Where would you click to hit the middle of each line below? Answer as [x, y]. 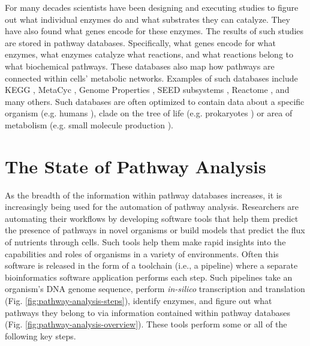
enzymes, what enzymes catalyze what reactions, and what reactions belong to [149, 54]
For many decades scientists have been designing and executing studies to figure [152, 7]
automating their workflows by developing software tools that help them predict [152, 218]
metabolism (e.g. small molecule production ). [89, 124]
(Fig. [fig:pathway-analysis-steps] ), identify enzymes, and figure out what [139, 300]
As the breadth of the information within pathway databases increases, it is [144, 195]
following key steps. [40, 336]
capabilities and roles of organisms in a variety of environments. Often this [142, 253]
